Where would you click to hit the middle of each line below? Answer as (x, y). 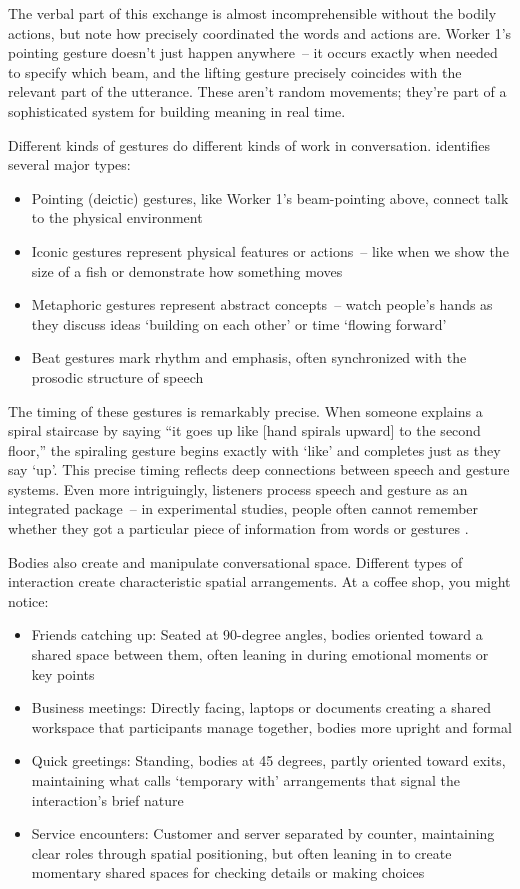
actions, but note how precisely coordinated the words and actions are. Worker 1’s (260, 32)
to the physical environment (117, 217)
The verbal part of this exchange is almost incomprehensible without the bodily (252, 13)
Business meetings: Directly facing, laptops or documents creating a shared (261, 707)
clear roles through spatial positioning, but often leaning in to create (241, 852)
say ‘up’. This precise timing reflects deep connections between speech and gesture (259, 469)
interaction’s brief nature (107, 799)
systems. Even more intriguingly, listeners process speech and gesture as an (238, 488)
